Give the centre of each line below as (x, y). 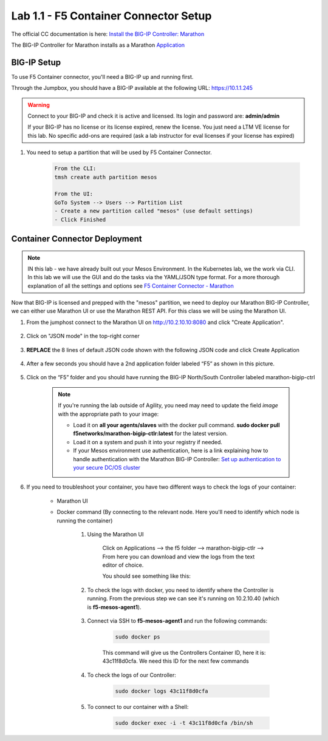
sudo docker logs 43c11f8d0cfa (162, 691)
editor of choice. (123, 565)
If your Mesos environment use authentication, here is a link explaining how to (171, 451)
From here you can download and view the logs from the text (179, 557)
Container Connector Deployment (77, 239)
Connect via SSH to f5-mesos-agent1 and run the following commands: (177, 621)
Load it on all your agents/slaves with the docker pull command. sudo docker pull (176, 425)
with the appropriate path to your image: (108, 414)
